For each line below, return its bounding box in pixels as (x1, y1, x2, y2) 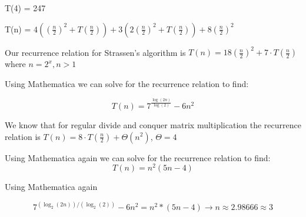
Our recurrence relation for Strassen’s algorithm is (5, 46, 186, 58)
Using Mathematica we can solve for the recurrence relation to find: (5, 77, 249, 89)
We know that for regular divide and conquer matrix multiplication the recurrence (5, 118, 301, 131)
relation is (5, 130, 41, 142)
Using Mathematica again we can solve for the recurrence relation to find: (5, 151, 271, 163)
